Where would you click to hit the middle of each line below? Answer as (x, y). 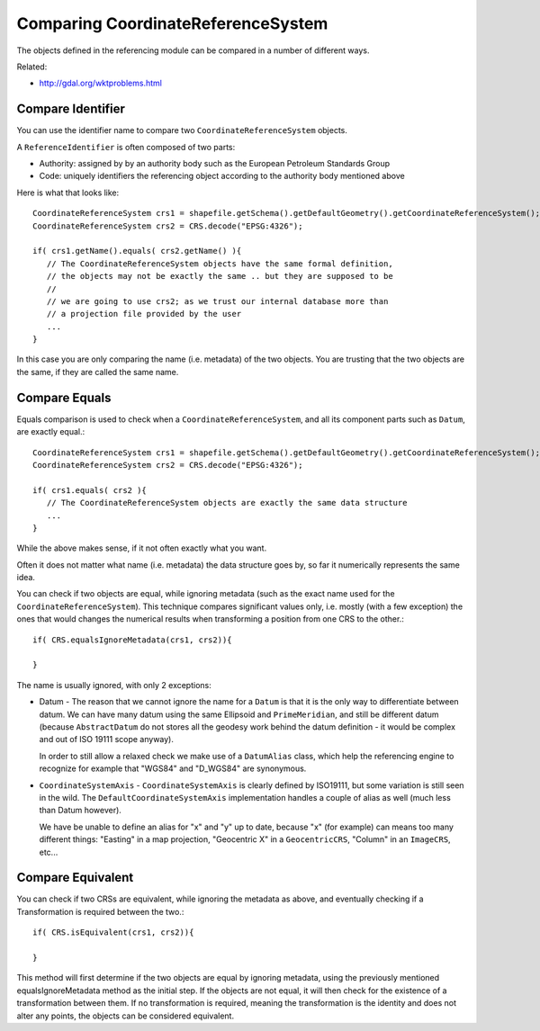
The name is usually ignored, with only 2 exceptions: (114, 685)
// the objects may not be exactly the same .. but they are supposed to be (220, 276)
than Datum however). (80, 811)
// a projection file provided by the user (144, 314)
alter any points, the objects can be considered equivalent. (125, 1016)
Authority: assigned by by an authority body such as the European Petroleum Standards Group (215, 164)
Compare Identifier (71, 109)
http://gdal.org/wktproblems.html (100, 83)
